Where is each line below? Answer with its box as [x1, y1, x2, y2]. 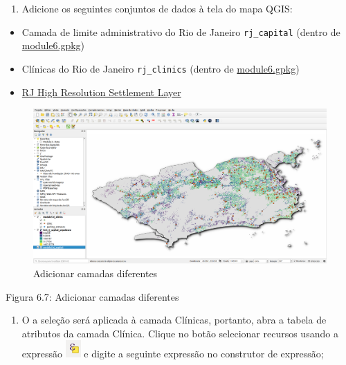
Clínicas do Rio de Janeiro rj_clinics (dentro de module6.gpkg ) [21, 61, 300, 75]
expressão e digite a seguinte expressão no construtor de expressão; [21, 346, 324, 361]
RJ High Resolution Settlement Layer [21, 84, 181, 99]
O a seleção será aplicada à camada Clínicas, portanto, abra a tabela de [21, 312, 327, 327]
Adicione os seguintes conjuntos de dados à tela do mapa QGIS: [21, 1, 293, 15]
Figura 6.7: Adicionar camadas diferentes [6, 289, 179, 303]
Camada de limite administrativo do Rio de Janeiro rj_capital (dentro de [21, 24, 340, 39]
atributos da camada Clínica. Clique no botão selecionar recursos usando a [21, 326, 338, 340]
